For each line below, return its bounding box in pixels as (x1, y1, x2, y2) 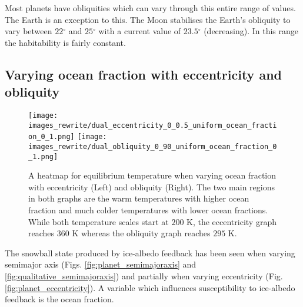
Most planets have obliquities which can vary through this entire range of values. (5, 2, 296, 14)
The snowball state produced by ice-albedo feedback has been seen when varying (5, 246, 295, 259)
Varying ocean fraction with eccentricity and (5, 65, 282, 83)
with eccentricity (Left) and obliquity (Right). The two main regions (28, 180, 275, 193)
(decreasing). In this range (204, 25, 299, 37)
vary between (5, 25, 52, 37)
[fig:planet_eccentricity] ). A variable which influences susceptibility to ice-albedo (5, 281, 295, 293)
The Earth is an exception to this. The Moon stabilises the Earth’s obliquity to (5, 13, 291, 25)
